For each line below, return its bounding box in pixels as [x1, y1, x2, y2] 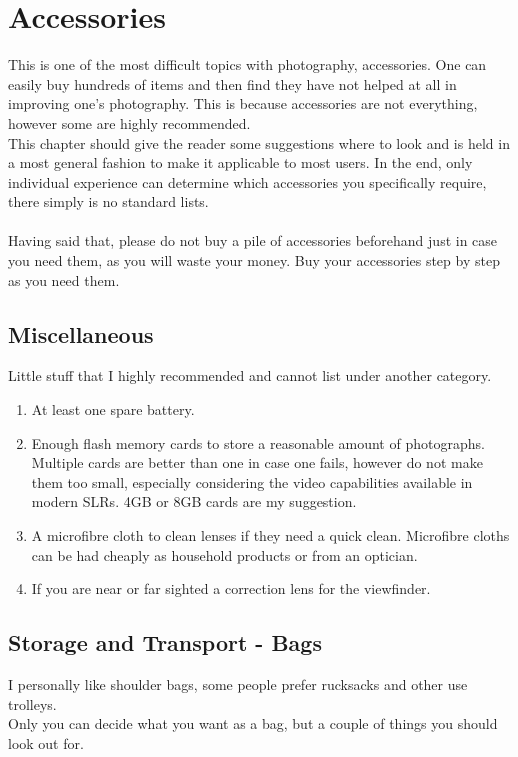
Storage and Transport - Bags [8, 627, 322, 658]
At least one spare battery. [31, 399, 195, 420]
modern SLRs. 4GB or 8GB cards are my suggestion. [31, 491, 357, 512]
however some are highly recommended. [8, 112, 251, 133]
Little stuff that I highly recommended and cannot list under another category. [8, 365, 492, 386]
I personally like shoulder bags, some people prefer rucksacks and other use [8, 674, 468, 694]
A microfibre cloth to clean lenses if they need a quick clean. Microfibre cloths [31, 525, 510, 546]
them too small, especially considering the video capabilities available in [31, 471, 473, 492]
